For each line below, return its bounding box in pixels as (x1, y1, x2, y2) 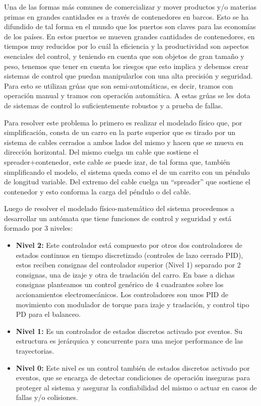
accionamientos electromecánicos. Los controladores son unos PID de (16, 289, 228, 300)
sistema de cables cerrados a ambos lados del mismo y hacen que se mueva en (4, 137, 244, 147)
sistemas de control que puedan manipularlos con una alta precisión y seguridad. (4, 71, 253, 81)
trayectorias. (16, 346, 54, 356)
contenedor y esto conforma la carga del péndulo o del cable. (4, 186, 191, 196)
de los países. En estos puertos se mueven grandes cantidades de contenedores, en (4, 31, 255, 41)
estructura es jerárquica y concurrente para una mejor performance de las (16, 335, 243, 346)
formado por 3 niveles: (4, 223, 73, 233)
